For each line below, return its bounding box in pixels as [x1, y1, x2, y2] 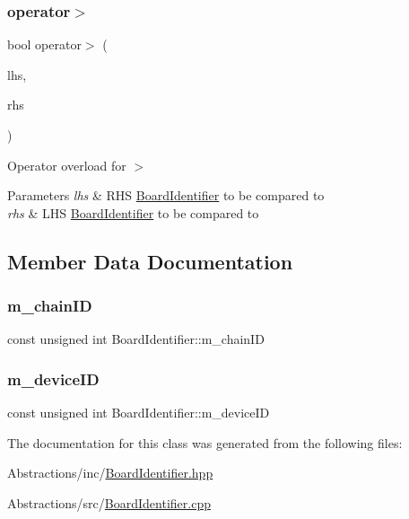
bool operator [7, 35, 82, 54]
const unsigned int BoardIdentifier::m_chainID [7, 330, 265, 348]
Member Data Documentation [7, 247, 293, 275]
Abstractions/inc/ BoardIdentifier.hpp [7, 463, 213, 482]
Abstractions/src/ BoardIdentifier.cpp [7, 493, 211, 512]
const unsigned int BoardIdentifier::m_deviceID [7, 403, 270, 422]
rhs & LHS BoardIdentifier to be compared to [7, 203, 259, 222]
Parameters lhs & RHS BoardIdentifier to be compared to [7, 186, 325, 205]
